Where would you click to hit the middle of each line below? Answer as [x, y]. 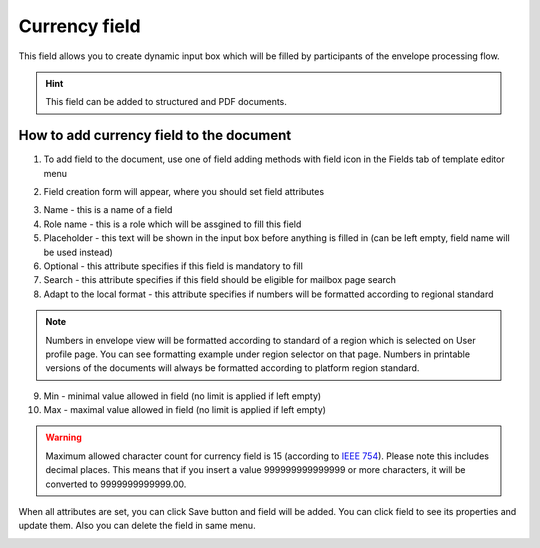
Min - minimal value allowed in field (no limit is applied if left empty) [182, 396]
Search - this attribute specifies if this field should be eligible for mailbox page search [220, 280]
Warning [63, 437]
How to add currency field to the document [155, 135]
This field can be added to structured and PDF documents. [166, 102]
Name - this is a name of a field [108, 210]
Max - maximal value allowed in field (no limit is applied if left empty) [185, 410]
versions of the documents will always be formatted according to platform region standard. [232, 368]
